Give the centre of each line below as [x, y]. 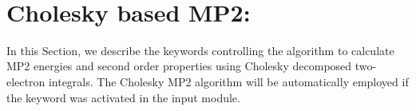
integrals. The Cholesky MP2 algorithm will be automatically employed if [228, 81]
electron [26, 81]
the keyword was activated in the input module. [123, 97]
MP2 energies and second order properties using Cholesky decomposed [179, 66]
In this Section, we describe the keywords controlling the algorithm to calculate [200, 50]
